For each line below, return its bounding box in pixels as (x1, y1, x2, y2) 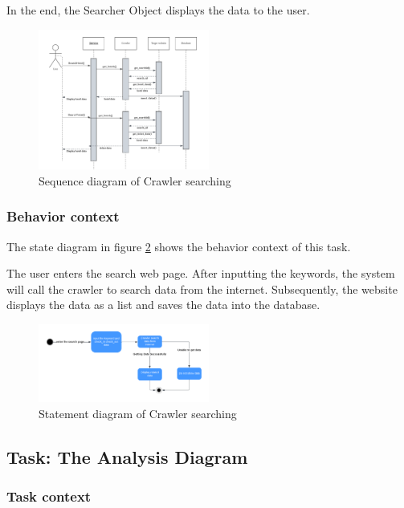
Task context (6, 486, 92, 506)
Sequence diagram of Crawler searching (39, 172, 231, 189)
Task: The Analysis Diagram (6, 444, 248, 469)
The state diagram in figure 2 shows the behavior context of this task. (6, 238, 351, 254)
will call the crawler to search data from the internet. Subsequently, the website (6, 280, 398, 297)
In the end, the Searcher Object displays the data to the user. (6, 2, 310, 18)
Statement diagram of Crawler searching (39, 404, 237, 421)
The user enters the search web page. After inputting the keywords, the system (6, 265, 395, 282)
